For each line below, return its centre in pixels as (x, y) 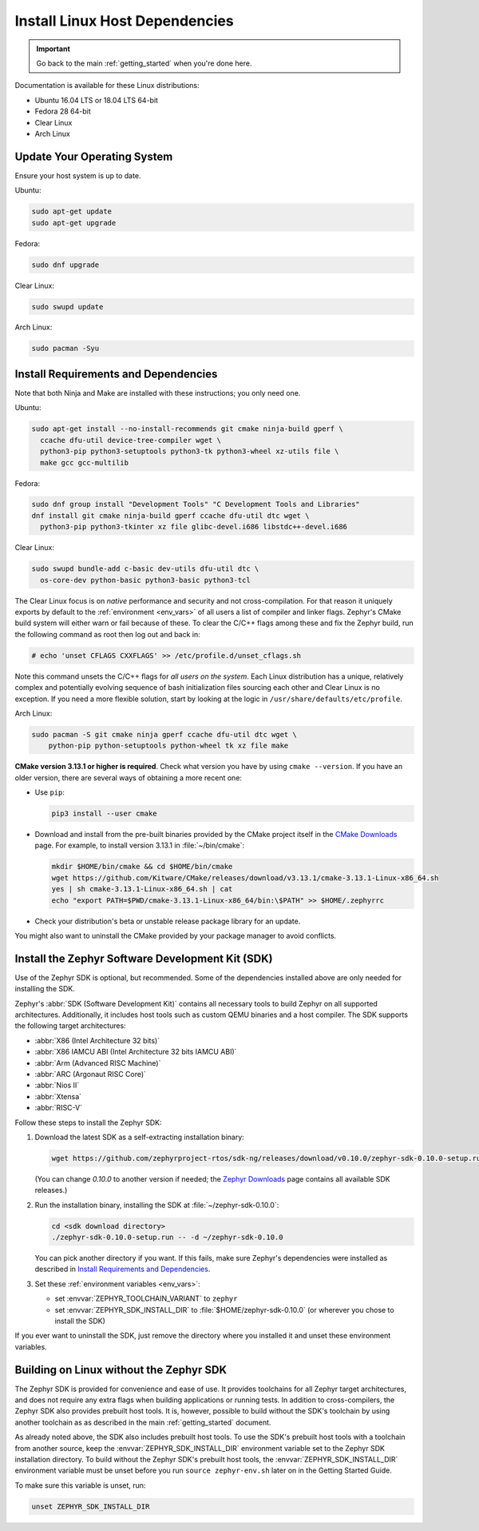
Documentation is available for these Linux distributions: (107, 86)
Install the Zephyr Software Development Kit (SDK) (144, 958)
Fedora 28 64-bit (63, 111)
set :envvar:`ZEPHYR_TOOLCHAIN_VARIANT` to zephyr (146, 1298)
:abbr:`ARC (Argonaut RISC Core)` (91, 1074)
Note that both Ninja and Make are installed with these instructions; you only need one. (158, 393)
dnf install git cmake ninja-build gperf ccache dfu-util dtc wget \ (170, 515)
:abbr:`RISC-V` (59, 1108)
